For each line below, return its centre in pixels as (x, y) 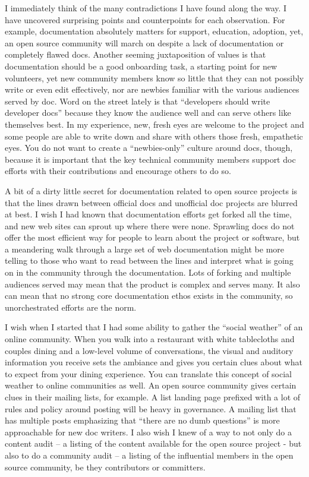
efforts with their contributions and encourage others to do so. (118, 171)
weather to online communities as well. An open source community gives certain (151, 385)
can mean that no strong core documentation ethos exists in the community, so (149, 296)
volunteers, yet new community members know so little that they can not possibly (154, 78)
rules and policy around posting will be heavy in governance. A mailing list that (151, 408)
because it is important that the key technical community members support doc (150, 159)
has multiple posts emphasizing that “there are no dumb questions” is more (142, 420)
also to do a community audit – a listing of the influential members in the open (149, 455)
